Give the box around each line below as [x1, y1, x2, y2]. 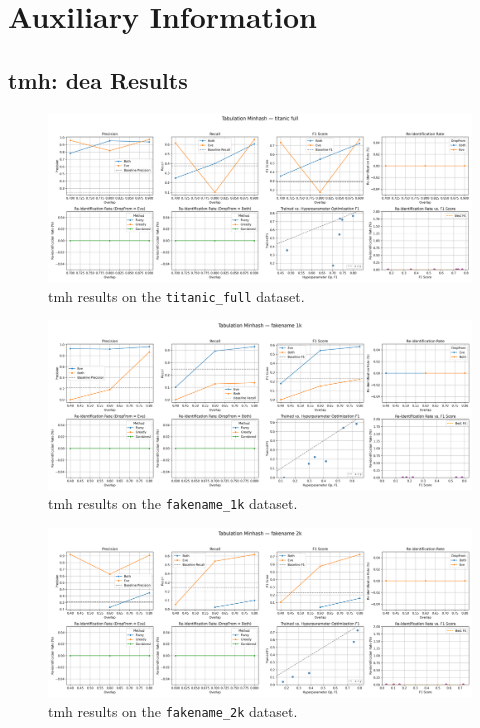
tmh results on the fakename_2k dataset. [48, 700, 298, 721]
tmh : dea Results [8, 64, 188, 95]
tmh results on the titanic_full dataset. [48, 285, 305, 306]
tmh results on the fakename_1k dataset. [48, 493, 298, 514]
